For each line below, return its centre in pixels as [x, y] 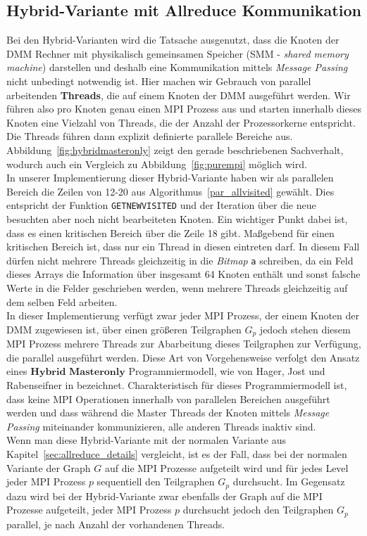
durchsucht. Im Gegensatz [289, 481]
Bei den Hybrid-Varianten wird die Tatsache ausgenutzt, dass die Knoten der [173, 40]
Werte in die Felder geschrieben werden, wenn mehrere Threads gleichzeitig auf [177, 288]
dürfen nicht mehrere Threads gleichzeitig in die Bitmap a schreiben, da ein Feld [180, 260]
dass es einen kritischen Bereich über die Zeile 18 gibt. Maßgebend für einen [170, 232]
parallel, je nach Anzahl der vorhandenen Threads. [116, 524]
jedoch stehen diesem [305, 329]
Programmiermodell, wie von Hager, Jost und [227, 371]
